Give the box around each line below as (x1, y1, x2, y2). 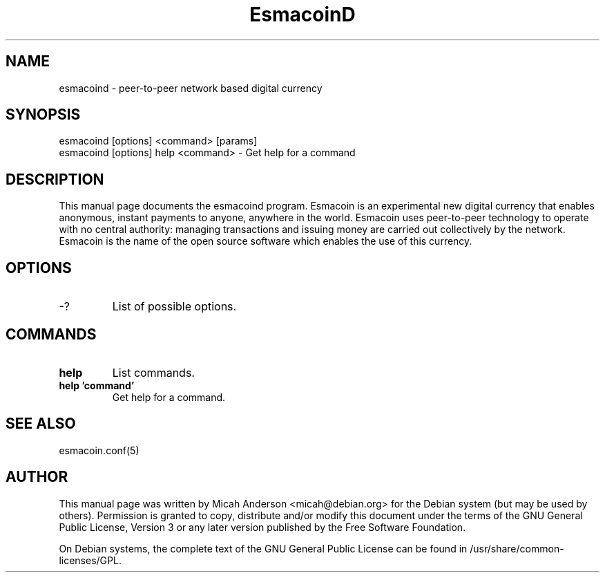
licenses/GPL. (59, 554, 122, 566)
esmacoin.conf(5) (59, 444, 140, 456)
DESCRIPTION (6, 170, 104, 188)
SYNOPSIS (6, 106, 81, 124)
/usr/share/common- (470, 542, 564, 554)
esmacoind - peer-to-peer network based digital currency (59, 82, 323, 94)
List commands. (112, 365, 195, 380)
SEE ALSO (6, 415, 76, 433)
